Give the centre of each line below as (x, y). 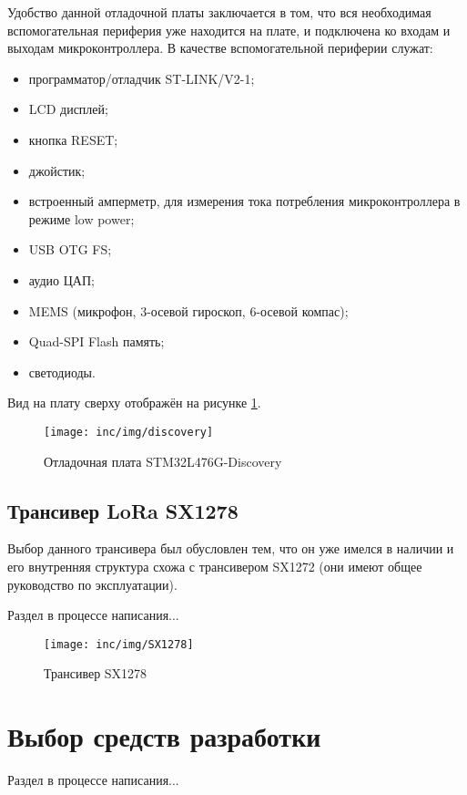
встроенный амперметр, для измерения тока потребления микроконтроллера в (244, 201)
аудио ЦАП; (61, 279)
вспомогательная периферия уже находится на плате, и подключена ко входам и (229, 30)
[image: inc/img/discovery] (129, 432)
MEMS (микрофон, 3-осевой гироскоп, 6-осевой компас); (188, 310)
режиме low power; (81, 218)
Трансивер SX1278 (96, 673)
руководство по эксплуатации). (92, 584)
